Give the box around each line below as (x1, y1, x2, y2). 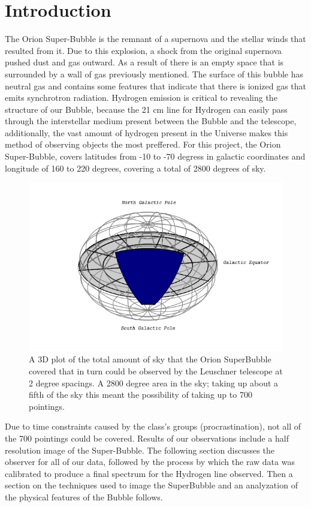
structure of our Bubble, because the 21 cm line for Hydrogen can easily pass (5, 103, 288, 115)
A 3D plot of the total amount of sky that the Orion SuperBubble (29, 353, 271, 365)
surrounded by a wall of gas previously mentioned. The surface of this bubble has (5, 67, 304, 80)
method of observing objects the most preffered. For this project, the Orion (5, 138, 281, 151)
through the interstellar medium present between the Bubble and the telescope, (5, 115, 297, 127)
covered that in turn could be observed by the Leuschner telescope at (29, 365, 283, 377)
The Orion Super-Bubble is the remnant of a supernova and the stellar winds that (5, 32, 306, 45)
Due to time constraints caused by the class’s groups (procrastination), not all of (5, 420, 301, 433)
